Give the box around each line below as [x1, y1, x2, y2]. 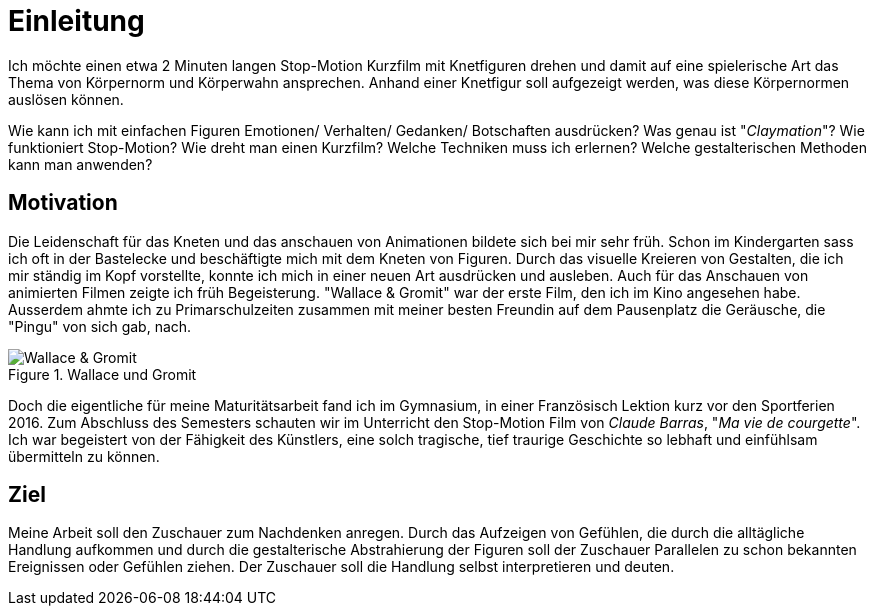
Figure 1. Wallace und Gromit [8, 365, 197, 383]
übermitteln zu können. [8, 447, 160, 465]
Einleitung [8, 4, 145, 38]
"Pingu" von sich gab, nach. [8, 317, 192, 335]
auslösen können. [8, 90, 124, 108]
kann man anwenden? [8, 155, 153, 173]
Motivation [8, 190, 118, 216]
